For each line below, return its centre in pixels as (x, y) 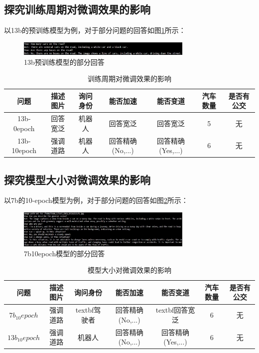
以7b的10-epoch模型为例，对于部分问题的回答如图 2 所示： (96, 200)
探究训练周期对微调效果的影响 (77, 9)
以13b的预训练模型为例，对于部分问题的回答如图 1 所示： (95, 30)
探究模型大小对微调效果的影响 (77, 179)
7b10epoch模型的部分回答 (65, 253)
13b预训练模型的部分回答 (64, 62)
